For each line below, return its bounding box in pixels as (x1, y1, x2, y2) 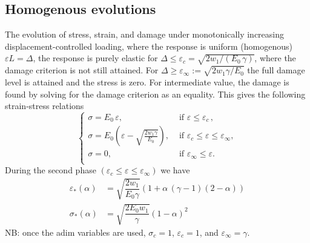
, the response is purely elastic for (33, 52, 158, 64)
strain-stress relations (5, 99, 84, 112)
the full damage (247, 64, 305, 76)
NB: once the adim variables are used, (5, 225, 146, 238)
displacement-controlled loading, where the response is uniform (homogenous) (5, 39, 292, 52)
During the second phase (5, 164, 96, 176)
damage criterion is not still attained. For (5, 64, 159, 76)
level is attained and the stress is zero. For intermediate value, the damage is (5, 75, 289, 88)
